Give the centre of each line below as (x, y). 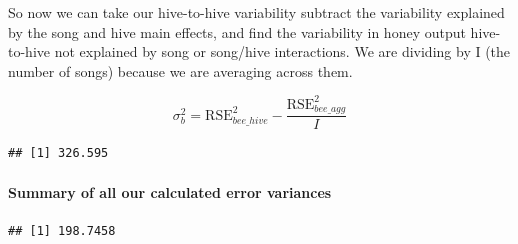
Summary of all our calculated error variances (170, 191)
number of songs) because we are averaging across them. (180, 70)
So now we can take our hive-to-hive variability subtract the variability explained (256, 12)
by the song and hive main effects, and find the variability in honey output (237, 31)
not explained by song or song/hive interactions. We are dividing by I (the (282, 51)
